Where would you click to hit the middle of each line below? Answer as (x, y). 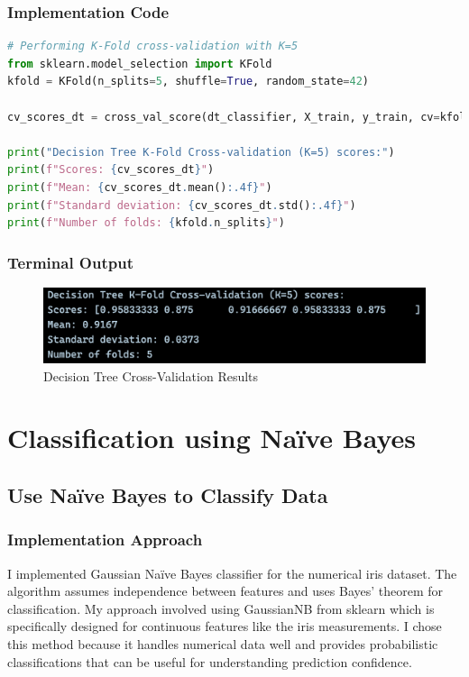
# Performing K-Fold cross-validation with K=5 (153, 46)
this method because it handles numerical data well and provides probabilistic (223, 643)
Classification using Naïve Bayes (212, 438)
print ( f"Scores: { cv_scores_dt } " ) (111, 170)
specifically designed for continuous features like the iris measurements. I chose (225, 626)
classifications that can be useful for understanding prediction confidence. (210, 661)
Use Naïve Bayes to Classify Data (168, 494)
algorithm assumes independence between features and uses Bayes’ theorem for (225, 591)
